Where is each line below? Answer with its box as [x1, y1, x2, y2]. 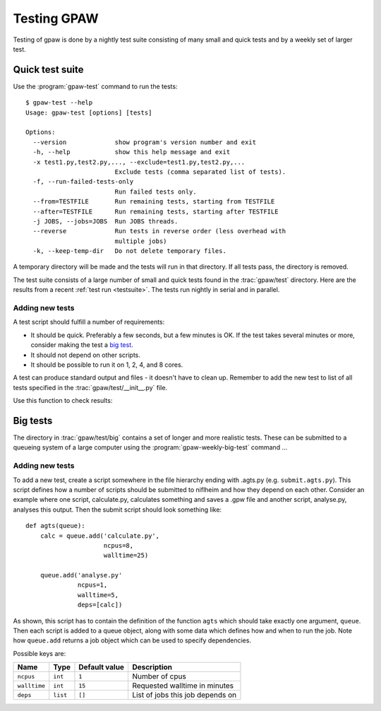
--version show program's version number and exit [32, 138, 257, 146]
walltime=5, [78, 591, 119, 599]
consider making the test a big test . [30, 341, 133, 349]
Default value [78, 662, 125, 672]
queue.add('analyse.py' [40, 571, 123, 580]
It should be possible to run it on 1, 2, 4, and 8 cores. [30, 360, 183, 369]
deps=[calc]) [78, 601, 123, 609]
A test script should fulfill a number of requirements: [13, 318, 165, 327]
